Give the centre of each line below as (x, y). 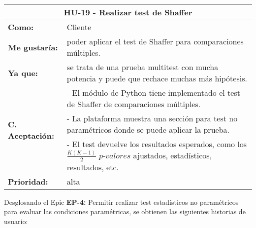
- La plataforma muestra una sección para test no (152, 118)
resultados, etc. (93, 167)
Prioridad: (28, 181)
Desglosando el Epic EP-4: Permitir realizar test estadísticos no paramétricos (121, 202)
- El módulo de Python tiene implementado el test (153, 93)
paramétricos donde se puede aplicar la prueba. (148, 130)
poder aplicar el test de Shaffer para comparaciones (155, 41)
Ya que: (23, 73)
